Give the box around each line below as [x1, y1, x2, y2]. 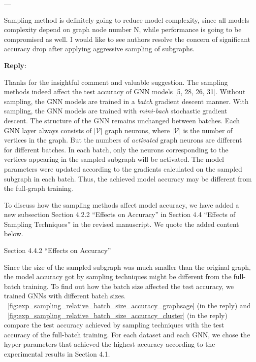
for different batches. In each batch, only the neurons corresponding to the [4, 144, 228, 154]
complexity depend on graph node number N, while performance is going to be [4, 24, 242, 35]
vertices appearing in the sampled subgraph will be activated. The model [4, 154, 224, 164]
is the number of [183, 125, 233, 135]
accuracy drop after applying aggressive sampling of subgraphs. [4, 43, 195, 54]
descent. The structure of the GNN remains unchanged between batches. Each [4, 115, 240, 125]
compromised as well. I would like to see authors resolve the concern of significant [4, 34, 251, 44]
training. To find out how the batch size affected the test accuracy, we [23, 281, 234, 291]
